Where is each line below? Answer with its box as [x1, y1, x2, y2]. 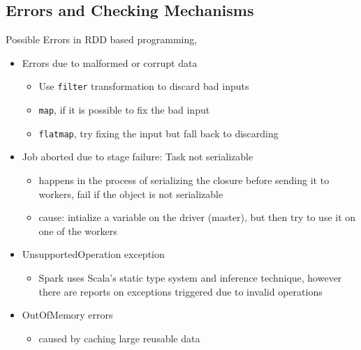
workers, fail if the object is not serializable [38, 186, 223, 201]
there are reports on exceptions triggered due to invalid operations [38, 284, 323, 298]
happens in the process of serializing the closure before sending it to [38, 172, 330, 187]
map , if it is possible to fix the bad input [38, 102, 210, 117]
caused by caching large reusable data [38, 330, 200, 345]
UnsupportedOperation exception [22, 247, 165, 261]
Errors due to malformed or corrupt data [22, 55, 198, 70]
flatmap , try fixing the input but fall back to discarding [38, 125, 279, 140]
